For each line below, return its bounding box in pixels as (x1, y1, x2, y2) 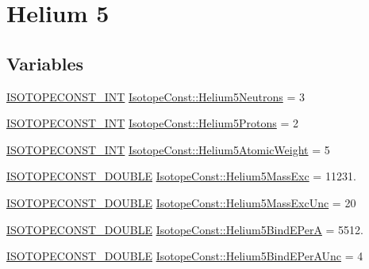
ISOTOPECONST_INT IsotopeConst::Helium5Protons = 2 (6, 115, 299, 131)
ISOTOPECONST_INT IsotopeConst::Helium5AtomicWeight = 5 (6, 141, 330, 157)
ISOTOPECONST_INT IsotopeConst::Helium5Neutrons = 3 (6, 88, 305, 104)
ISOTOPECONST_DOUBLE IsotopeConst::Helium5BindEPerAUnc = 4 (6, 248, 363, 264)
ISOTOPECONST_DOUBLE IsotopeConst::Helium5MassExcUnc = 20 (6, 194, 356, 210)
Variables (6, 51, 84, 75)
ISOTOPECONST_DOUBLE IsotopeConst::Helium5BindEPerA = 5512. (6, 221, 364, 237)
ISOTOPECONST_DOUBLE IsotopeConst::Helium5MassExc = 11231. (6, 168, 356, 184)
